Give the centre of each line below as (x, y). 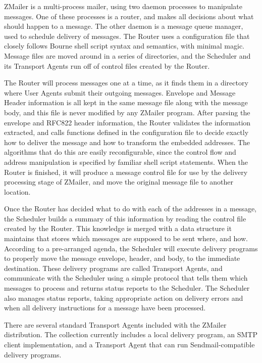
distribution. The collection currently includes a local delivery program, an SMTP (131, 334)
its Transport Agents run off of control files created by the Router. (107, 65)
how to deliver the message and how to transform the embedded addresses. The (127, 142)
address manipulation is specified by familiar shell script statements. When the (126, 162)
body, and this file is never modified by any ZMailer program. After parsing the (127, 112)
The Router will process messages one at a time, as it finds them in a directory (126, 83)
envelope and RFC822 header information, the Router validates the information (127, 122)
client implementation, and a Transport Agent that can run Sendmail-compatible (129, 344)
